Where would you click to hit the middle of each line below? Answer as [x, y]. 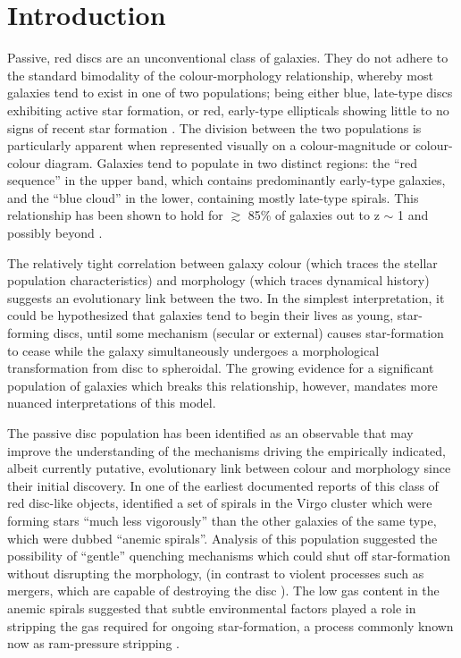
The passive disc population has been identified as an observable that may [210, 433]
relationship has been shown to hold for [115, 215]
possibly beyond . [55, 233]
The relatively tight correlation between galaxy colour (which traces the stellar [222, 262]
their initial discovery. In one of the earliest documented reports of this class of [223, 485]
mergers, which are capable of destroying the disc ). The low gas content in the [223, 591]
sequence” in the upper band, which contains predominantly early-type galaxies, [226, 180]
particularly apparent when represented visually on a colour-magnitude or [209, 145]
